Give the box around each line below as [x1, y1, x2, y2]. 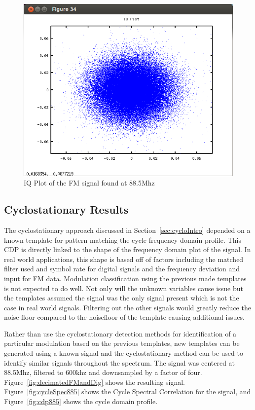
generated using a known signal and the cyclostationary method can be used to [4, 348, 243, 358]
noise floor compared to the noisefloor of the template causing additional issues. [4, 312, 245, 322]
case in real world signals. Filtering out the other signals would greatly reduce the [4, 302, 251, 312]
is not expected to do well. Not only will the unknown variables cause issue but [4, 283, 243, 293]
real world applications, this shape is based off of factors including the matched [4, 254, 244, 264]
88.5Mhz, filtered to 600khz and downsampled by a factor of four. [4, 367, 202, 377]
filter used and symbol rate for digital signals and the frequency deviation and [4, 263, 240, 274]
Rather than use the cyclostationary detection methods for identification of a [4, 328, 237, 338]
